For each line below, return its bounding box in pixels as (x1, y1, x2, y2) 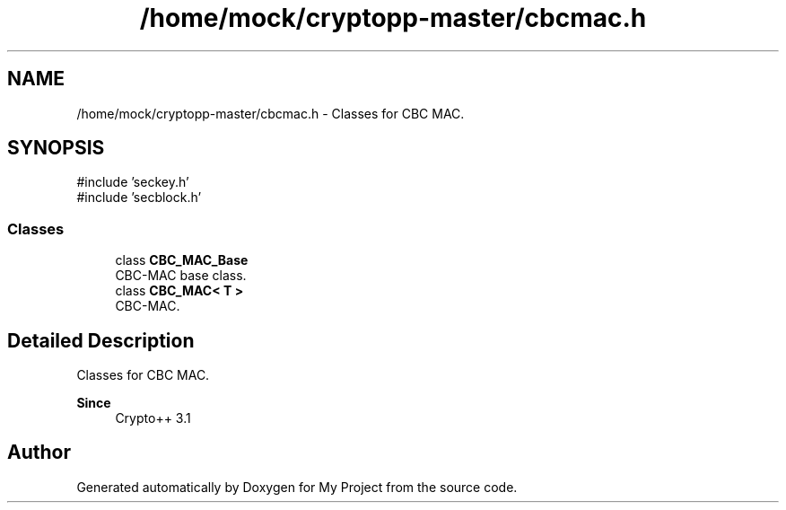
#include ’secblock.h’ (76, 189, 202, 206)
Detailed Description (7, 329, 195, 352)
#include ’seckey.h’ (76, 174, 189, 190)
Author (7, 441, 71, 464)
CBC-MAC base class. (115, 268, 247, 284)
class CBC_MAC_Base (115, 252, 249, 268)
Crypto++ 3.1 (115, 410, 191, 426)
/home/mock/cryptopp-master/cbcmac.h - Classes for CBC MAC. (76, 105, 465, 121)
